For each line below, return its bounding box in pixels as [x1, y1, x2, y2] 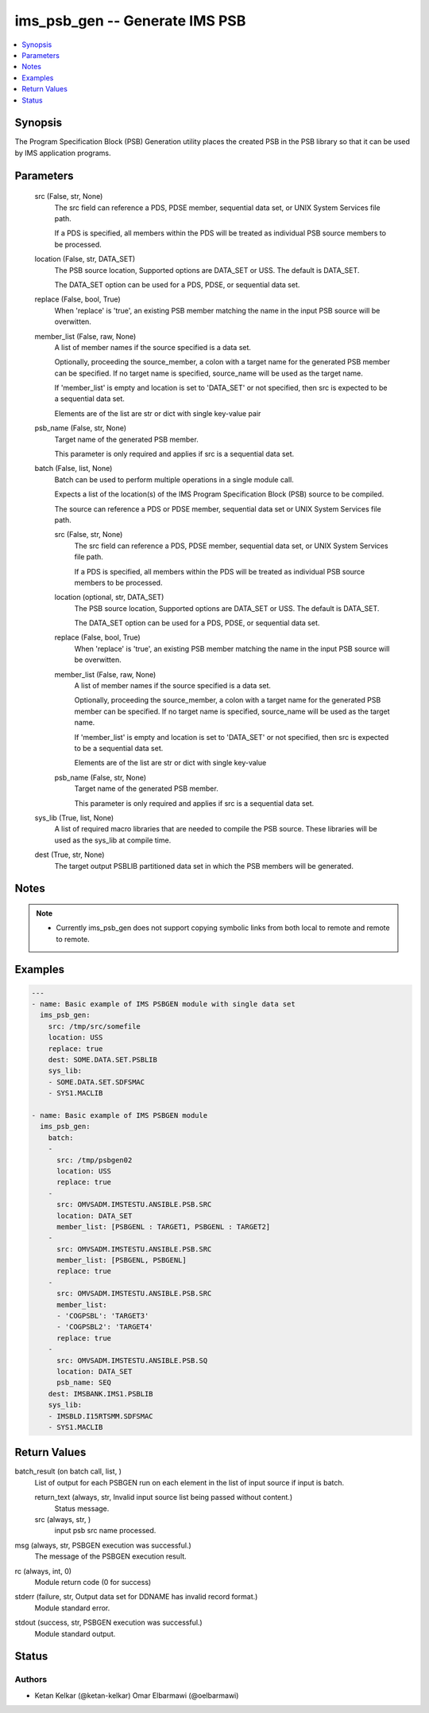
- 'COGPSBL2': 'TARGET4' [56, 1322, 154, 1332]
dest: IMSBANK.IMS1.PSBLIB [48, 1389, 154, 1398]
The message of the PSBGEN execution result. [34, 1551, 187, 1561]
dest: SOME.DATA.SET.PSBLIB [48, 1055, 158, 1065]
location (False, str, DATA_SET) [34, 255, 136, 264]
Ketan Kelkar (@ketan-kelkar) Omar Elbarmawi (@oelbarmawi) [34, 1691, 239, 1700]
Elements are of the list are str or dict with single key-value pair [54, 408, 261, 418]
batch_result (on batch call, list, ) [14, 1466, 122, 1476]
